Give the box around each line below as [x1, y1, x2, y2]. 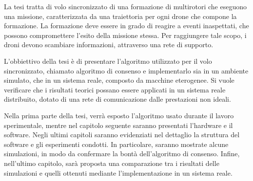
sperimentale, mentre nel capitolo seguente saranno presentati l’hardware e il [4, 120, 233, 130]
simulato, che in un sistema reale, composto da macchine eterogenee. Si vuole [4, 75, 234, 85]
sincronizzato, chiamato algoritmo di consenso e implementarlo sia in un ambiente [4, 65, 249, 75]
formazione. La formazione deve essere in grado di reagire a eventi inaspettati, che [4, 20, 249, 31]
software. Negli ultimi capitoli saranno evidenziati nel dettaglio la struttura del [4, 129, 240, 140]
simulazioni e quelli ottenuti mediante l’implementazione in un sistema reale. [4, 167, 233, 178]
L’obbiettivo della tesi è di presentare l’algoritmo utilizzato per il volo [4, 55, 212, 66]
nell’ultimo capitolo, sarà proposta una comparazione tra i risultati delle [4, 158, 219, 168]
